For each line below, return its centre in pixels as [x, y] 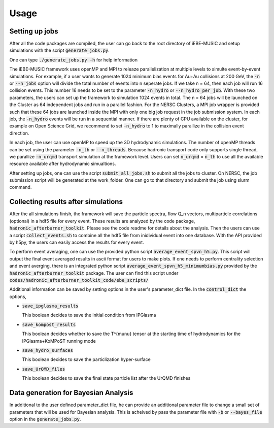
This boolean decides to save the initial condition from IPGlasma [89, 315]
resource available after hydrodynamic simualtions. [63, 164]
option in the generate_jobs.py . [45, 419]
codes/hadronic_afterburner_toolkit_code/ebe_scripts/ [79, 280]
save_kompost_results [49, 324]
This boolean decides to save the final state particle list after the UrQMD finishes [106, 378]
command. [21, 187]
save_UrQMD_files [44, 369]
